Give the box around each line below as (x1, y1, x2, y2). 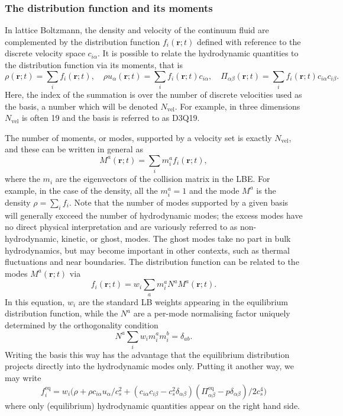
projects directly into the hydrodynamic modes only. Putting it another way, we (5, 360, 294, 372)
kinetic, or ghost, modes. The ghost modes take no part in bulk (61, 232, 291, 244)
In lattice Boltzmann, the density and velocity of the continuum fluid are (5, 24, 269, 36)
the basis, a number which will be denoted (5, 100, 158, 112)
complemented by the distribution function (5, 35, 160, 47)
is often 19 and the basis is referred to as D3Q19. (21, 111, 200, 124)
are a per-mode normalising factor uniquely (133, 307, 290, 319)
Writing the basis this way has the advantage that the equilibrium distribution (5, 348, 290, 360)
